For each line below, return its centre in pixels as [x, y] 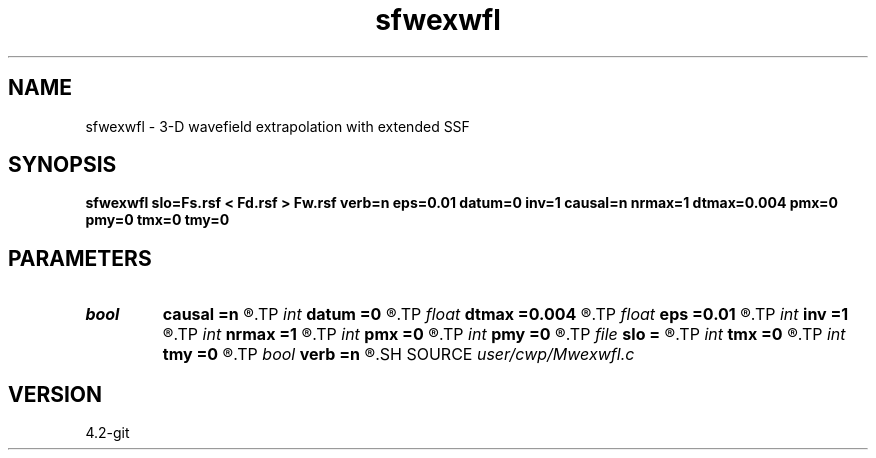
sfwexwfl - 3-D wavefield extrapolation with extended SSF [277, 126]
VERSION [55, 394]
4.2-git [107, 433]
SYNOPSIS [62, 165]
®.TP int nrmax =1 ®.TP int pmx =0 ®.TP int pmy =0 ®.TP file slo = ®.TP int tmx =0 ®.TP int [504, 334]
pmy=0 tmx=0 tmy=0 [157, 220]
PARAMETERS [80, 258]
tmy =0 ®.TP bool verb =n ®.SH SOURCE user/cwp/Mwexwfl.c [398, 354]
